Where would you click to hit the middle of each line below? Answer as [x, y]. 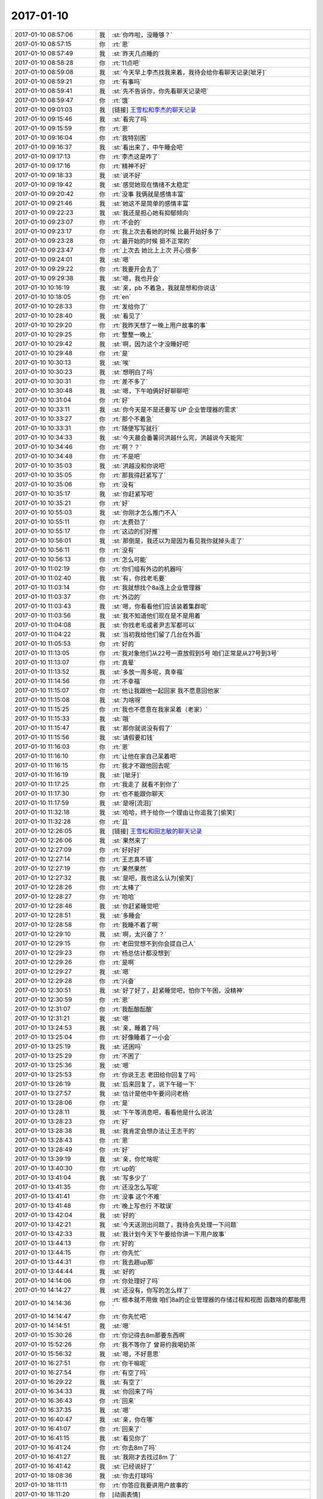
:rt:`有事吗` [127, 82]
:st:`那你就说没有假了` [142, 728]
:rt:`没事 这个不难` [137, 1196]
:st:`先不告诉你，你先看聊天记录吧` [160, 91]
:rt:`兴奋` [124, 981]
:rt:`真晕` [124, 663]
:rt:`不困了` [127, 1056]
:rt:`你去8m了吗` [135, 1447]
